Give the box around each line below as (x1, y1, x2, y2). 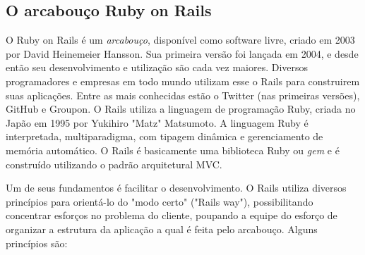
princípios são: (6, 235, 68, 250)
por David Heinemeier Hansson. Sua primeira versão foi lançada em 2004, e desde (6, 46, 359, 61)
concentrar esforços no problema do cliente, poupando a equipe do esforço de (6, 208, 337, 223)
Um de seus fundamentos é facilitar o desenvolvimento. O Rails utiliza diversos (6, 180, 347, 195)
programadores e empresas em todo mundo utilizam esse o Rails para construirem (6, 73, 360, 88)
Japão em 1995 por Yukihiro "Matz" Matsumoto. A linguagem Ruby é (6, 115, 309, 130)
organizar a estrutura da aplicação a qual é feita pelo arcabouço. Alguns (6, 221, 318, 236)
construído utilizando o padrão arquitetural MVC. (6, 156, 222, 171)
